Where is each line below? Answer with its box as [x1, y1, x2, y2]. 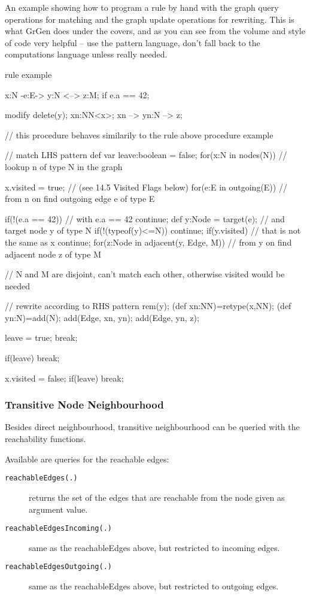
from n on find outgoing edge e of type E [5, 192, 155, 205]
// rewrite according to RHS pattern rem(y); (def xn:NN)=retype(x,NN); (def [5, 299, 291, 312]
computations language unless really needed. [5, 48, 168, 60]
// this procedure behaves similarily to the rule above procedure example [5, 128, 273, 141]
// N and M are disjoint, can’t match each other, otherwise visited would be [5, 268, 285, 280]
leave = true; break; [5, 331, 78, 344]
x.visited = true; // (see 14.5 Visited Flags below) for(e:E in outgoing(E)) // [5, 180, 287, 193]
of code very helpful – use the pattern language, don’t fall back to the [5, 36, 260, 49]
